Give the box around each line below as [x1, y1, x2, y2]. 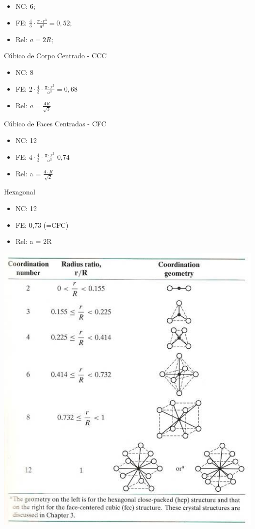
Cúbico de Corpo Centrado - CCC [4, 50, 107, 61]
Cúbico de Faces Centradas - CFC [4, 119, 106, 129]
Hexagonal [4, 187, 35, 197]
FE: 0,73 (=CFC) [15, 219, 69, 230]
